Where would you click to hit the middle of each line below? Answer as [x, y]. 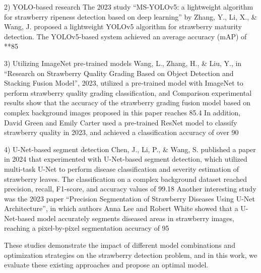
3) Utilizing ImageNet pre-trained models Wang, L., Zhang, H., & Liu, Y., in [123, 63]
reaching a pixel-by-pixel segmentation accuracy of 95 [87, 228]
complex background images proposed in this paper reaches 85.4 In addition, [122, 112]
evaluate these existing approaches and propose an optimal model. [106, 265]
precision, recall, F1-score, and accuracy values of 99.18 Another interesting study [130, 189]
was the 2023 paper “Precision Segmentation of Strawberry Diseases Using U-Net [130, 198]
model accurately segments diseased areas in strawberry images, [136, 218]
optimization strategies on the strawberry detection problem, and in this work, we [131, 255]
